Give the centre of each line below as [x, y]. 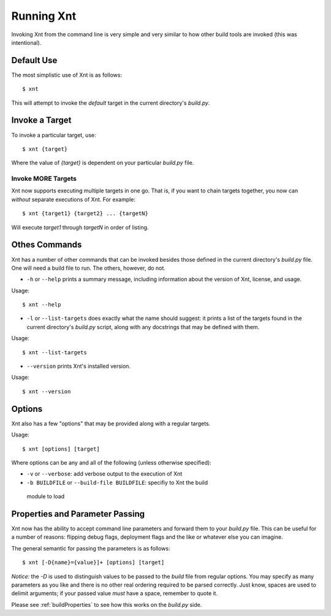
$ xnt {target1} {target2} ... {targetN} [85, 214]
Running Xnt [44, 16]
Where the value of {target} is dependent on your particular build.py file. [103, 163]
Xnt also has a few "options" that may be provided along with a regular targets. [111, 424]
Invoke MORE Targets [44, 179]
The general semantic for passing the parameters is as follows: [91, 548]
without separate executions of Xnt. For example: [74, 199]
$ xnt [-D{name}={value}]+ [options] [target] [93, 563]
